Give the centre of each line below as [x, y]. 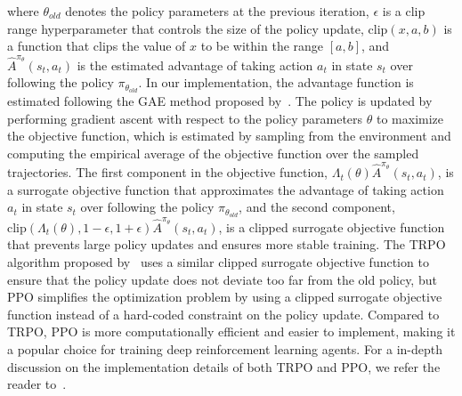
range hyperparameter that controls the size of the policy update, [186, 28]
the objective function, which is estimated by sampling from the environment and [229, 136]
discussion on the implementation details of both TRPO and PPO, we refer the [224, 366]
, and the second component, [317, 207]
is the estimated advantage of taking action [195, 65]
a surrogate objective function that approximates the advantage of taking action [226, 189]
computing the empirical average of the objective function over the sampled [213, 153]
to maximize [410, 118]
